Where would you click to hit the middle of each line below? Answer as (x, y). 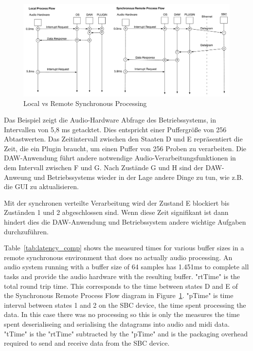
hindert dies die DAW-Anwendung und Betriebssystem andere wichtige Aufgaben (125, 222)
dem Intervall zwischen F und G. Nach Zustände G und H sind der (104, 167)
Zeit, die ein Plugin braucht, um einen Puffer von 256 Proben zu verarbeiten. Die (125, 148)
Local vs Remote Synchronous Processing (85, 103)
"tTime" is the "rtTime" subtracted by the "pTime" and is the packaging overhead (126, 333)
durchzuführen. (26, 231)
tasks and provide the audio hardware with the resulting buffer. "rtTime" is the (122, 276)
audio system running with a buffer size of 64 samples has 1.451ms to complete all (126, 267)
